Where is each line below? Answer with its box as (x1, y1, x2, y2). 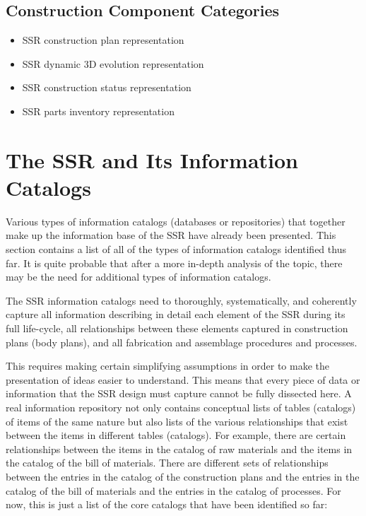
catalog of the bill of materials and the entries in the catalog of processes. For (6, 483, 341, 498)
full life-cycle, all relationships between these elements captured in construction (6, 321, 348, 336)
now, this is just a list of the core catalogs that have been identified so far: (6, 497, 328, 512)
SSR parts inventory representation (22, 103, 175, 118)
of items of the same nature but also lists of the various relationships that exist (6, 414, 348, 428)
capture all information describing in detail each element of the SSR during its (6, 307, 346, 322)
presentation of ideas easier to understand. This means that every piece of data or (6, 372, 360, 387)
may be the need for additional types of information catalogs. (6, 269, 271, 284)
